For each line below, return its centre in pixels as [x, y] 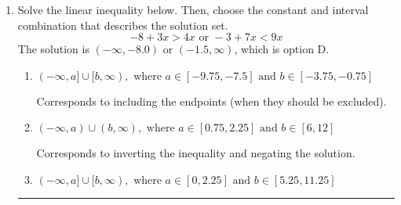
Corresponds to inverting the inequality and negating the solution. [196, 153]
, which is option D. [282, 49]
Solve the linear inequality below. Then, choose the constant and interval [193, 9]
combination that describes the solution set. [123, 25]
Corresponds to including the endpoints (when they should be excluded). [211, 101]
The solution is [53, 49]
